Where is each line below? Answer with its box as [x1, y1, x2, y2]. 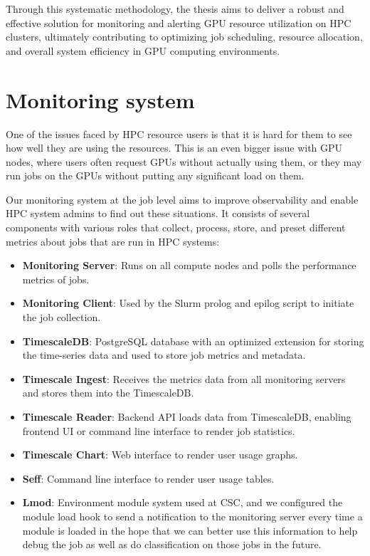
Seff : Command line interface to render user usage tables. [22, 471, 275, 486]
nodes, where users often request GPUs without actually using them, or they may [6, 154, 362, 169]
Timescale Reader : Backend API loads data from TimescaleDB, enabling [22, 409, 351, 424]
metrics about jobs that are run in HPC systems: [6, 234, 220, 248]
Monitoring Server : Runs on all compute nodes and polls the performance [22, 258, 356, 273]
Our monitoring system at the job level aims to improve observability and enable [6, 192, 359, 206]
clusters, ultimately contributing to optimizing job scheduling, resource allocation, [6, 29, 363, 44]
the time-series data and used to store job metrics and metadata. [22, 347, 306, 362]
